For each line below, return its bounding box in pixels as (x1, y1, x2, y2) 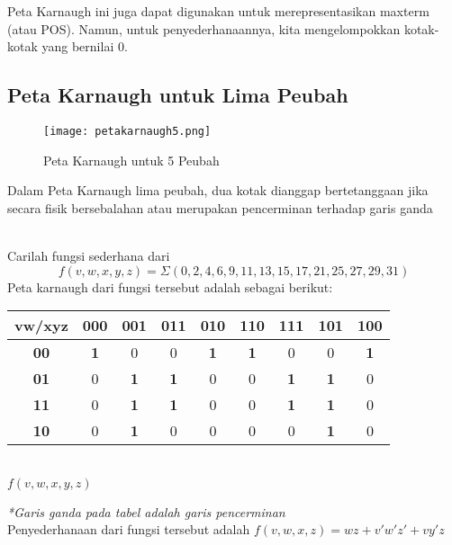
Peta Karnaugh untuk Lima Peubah (7, 81, 348, 109)
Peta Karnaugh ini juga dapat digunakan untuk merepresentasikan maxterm (7, 2, 429, 20)
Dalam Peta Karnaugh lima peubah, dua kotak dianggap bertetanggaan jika (7, 181, 429, 200)
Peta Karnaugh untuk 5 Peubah (43, 150, 220, 169)
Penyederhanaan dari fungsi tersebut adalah (7, 520, 250, 539)
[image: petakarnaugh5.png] (43, 124, 212, 138)
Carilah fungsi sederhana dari (7, 246, 170, 265)
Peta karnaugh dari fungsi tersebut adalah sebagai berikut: (7, 277, 333, 296)
